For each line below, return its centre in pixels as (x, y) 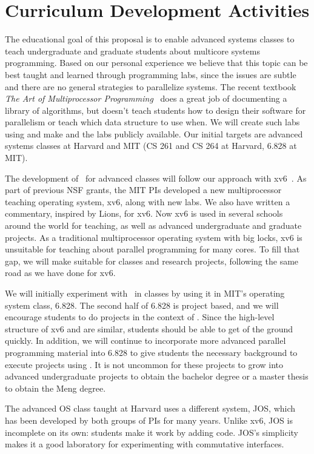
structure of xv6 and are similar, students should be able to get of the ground (149, 328)
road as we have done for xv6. (60, 273)
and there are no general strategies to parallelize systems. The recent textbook (151, 86)
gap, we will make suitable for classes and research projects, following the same (152, 261)
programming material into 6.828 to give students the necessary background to (151, 352)
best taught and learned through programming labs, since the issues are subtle (151, 74)
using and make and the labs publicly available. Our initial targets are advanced (154, 133)
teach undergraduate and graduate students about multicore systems (132, 51)
